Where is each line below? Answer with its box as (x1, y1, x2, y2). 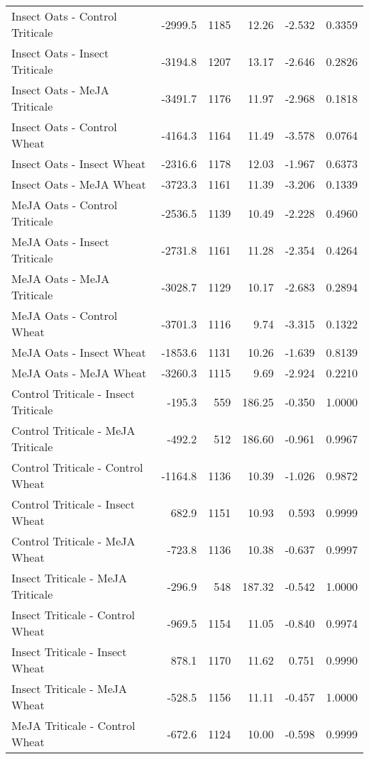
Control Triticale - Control (11, 459, 143, 475)
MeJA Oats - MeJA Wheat (11, 365, 147, 381)
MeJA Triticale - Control (11, 717, 136, 733)
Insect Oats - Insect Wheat (11, 155, 146, 172)
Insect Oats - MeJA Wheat (11, 176, 146, 192)
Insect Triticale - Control (11, 606, 135, 623)
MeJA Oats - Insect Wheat (11, 344, 146, 360)
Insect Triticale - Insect (11, 643, 127, 660)
